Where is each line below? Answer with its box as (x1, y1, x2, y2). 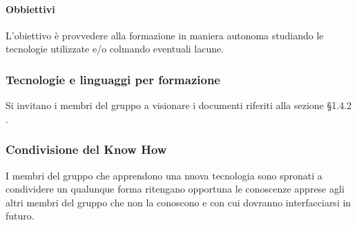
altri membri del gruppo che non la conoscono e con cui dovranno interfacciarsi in (6, 195, 351, 209)
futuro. (6, 208, 35, 223)
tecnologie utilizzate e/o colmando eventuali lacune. (6, 41, 224, 56)
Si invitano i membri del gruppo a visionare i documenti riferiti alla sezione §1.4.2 (6, 98, 352, 112)
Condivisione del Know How (6, 141, 167, 158)
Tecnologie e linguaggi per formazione (6, 70, 220, 88)
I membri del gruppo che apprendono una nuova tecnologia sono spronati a (6, 168, 322, 182)
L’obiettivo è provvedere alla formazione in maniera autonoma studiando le (6, 28, 324, 42)
